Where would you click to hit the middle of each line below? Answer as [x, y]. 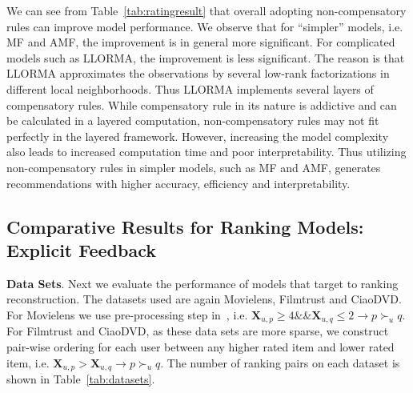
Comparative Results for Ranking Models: [185, 226]
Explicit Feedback [82, 249]
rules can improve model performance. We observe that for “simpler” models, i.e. [205, 26]
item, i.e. [28, 362]
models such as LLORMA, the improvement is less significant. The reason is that [206, 57]
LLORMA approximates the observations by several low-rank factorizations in [198, 73]
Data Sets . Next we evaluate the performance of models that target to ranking [202, 283]
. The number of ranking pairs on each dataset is [280, 362]
